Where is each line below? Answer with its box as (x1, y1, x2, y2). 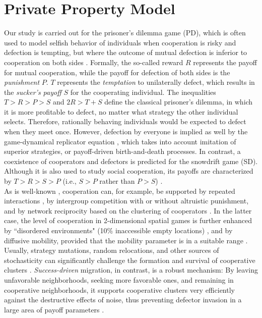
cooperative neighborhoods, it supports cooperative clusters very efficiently (4, 284, 235, 295)
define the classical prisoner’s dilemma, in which (104, 96, 253, 107)
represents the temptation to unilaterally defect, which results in (57, 77, 255, 87)
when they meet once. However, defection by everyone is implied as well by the (4, 126, 248, 137)
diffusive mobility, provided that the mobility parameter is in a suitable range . (4, 235, 248, 245)
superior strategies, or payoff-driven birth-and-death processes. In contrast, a (4, 146, 241, 156)
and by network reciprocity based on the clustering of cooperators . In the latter (4, 205, 252, 216)
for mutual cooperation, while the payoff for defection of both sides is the (4, 67, 230, 77)
